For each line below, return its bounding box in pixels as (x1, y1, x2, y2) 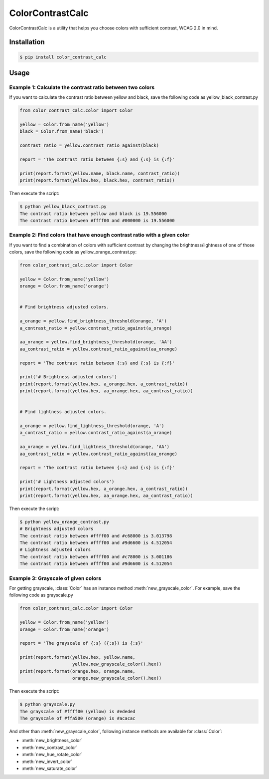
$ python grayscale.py (19, 702, 75, 707)
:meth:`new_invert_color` (21, 759, 72, 765)
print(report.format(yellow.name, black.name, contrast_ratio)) (19, 170, 180, 176)
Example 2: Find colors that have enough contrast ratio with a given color (9, 232, 190, 239)
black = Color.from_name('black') (19, 129, 104, 134)
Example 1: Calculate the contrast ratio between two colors (9, 84, 155, 91)
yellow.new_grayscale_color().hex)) (72, 661, 162, 667)
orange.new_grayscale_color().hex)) (72, 675, 162, 681)
